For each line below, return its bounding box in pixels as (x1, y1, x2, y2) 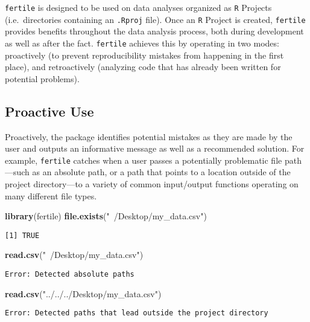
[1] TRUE (5, 231, 40, 240)
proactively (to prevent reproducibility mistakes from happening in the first (5, 48, 284, 61)
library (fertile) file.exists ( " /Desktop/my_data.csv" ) (5, 210, 207, 222)
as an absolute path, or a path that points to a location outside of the (32, 166, 291, 178)
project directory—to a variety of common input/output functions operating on (5, 177, 299, 190)
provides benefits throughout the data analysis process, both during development (5, 25, 304, 37)
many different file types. (5, 189, 97, 202)
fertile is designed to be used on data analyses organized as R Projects (5, 1, 272, 13)
